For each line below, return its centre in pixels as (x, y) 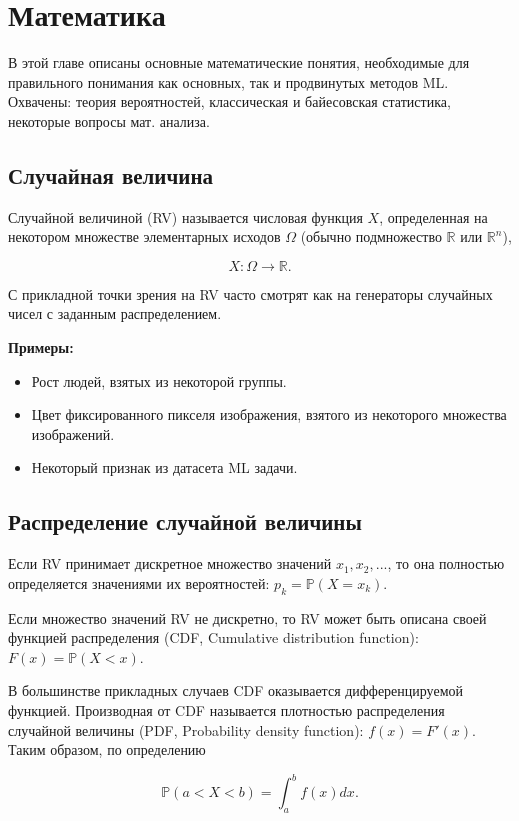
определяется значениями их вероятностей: (139, 582)
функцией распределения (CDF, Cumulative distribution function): (213, 637)
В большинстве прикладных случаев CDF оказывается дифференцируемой (236, 690)
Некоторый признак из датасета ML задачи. (164, 467)
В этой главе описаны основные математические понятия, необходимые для (239, 62)
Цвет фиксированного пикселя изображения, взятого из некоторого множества (269, 414)
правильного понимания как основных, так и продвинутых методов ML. (228, 81)
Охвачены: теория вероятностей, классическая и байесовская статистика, (229, 101)
